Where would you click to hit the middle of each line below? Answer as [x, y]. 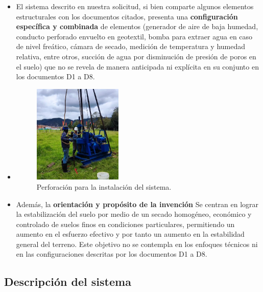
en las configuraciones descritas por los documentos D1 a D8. [112, 254]
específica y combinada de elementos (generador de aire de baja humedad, [137, 26]
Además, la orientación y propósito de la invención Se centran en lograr [137, 204]
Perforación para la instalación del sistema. [104, 186]
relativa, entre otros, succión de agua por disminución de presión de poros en [136, 56]
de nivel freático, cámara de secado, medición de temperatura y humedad [131, 46]
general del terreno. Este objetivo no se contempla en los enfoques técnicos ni [137, 244]
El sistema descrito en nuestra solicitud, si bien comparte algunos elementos [135, 6]
